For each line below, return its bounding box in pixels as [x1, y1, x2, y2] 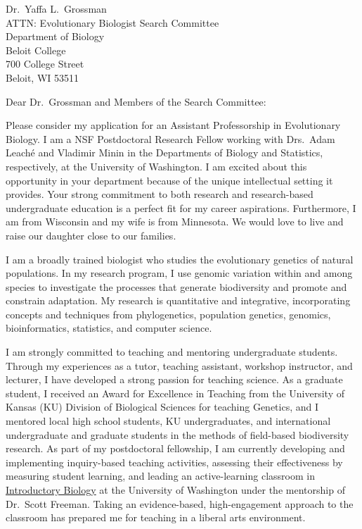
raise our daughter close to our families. [6, 228, 176, 242]
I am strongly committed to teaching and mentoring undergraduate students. [6, 344, 338, 359]
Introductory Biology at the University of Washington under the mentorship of [6, 483, 345, 497]
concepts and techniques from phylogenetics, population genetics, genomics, [6, 306, 331, 321]
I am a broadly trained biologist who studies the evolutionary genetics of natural [6, 251, 354, 266]
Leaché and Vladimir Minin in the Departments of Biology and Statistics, [6, 145, 323, 160]
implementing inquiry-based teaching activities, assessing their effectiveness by [6, 454, 343, 469]
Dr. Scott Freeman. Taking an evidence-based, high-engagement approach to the [6, 496, 354, 511]
